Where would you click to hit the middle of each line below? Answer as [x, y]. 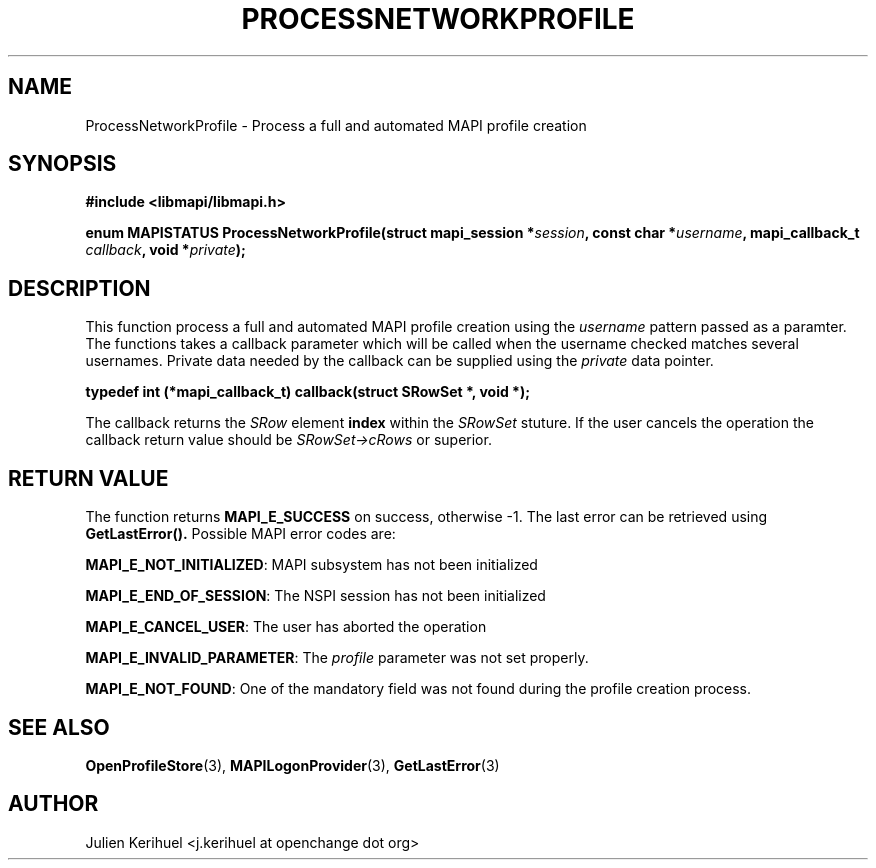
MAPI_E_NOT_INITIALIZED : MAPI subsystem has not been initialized [311, 565]
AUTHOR [53, 804]
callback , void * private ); [165, 250]
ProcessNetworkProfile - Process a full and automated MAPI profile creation [336, 125]
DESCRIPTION [79, 288]
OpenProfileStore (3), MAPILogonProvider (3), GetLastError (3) [292, 765]
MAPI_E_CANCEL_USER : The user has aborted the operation [286, 627]
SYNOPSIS [62, 164]
